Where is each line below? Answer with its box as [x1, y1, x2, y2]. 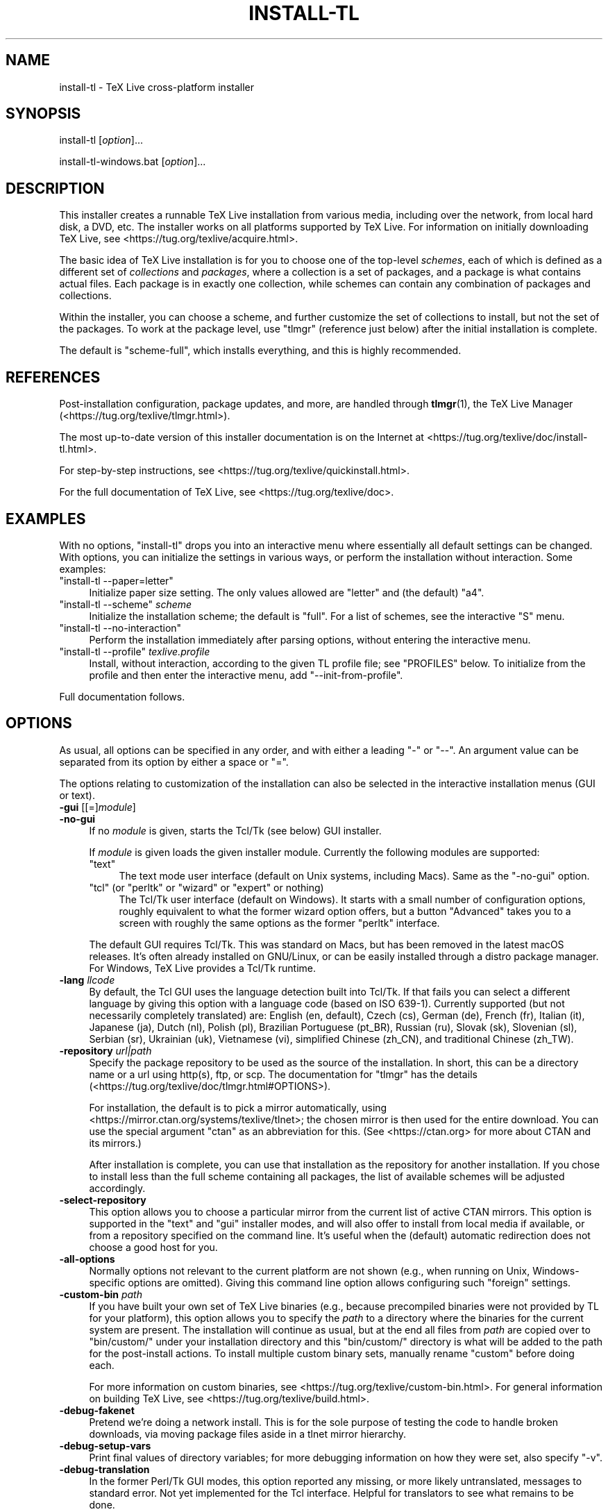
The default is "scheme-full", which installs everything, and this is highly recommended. [59, 344, 462, 357]
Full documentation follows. [59, 690, 185, 703]
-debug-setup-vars [59, 1439, 151, 1452]
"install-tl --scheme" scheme [59, 598, 192, 610]
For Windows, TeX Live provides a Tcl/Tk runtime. [89, 961, 316, 974]
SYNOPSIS [6, 105, 81, 123]
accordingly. [89, 1182, 146, 1194]
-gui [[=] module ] [59, 800, 136, 813]
